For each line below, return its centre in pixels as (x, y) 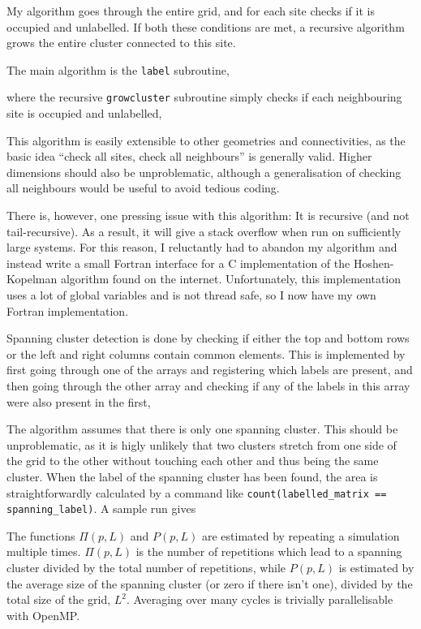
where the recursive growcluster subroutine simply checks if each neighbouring (204, 97)
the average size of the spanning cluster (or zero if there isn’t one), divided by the (210, 583)
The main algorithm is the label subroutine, (118, 69)
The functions (41, 535)
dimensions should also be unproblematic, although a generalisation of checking (204, 172)
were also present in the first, (79, 401)
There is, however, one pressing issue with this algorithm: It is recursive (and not (208, 215)
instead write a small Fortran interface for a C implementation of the (178, 263)
